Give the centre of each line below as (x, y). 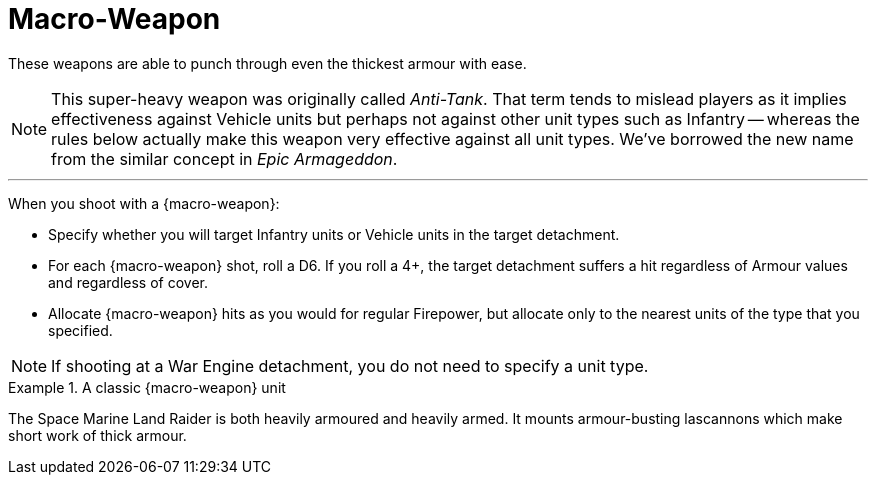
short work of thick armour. (97, 435)
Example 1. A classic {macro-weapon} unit (147, 387)
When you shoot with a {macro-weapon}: (144, 203)
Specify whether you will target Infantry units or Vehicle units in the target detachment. (334, 234)
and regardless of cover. (128, 282)
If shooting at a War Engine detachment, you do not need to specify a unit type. (350, 365)
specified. (80, 330)
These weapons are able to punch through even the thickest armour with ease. (267, 63)
